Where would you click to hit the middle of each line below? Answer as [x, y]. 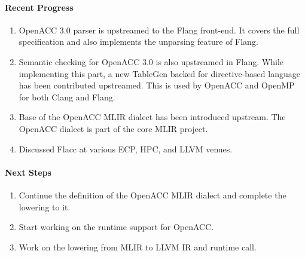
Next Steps [28, 172]
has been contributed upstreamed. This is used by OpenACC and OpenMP [157, 85]
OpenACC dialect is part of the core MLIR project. [113, 128]
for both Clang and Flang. [67, 97]
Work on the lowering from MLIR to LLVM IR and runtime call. [138, 247]
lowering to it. [45, 206]
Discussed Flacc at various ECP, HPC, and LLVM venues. [126, 149]
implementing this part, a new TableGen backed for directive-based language [159, 73]
